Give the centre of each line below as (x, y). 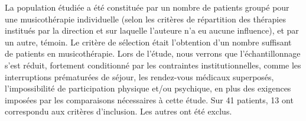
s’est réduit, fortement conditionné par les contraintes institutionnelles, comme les (153, 65)
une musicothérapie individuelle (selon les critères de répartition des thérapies (145, 19)
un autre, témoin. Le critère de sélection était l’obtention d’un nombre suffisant (148, 42)
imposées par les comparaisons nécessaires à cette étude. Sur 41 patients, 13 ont (149, 99)
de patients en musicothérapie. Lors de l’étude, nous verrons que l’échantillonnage (153, 53)
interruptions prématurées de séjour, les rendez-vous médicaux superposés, (139, 76)
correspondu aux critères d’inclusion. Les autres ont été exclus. (118, 111)
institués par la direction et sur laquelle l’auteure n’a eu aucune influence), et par (152, 30)
